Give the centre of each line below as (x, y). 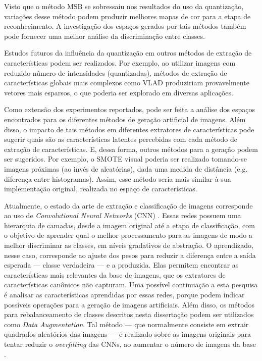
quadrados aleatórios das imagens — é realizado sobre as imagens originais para (127, 334)
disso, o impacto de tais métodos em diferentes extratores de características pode (129, 129)
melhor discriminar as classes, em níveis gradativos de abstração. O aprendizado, (129, 245)
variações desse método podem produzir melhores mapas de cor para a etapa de (127, 16)
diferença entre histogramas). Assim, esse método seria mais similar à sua (118, 178)
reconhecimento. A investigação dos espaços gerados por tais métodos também (125, 26)
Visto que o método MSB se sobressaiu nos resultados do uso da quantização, (124, 6)
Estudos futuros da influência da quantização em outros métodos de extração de (128, 53)
